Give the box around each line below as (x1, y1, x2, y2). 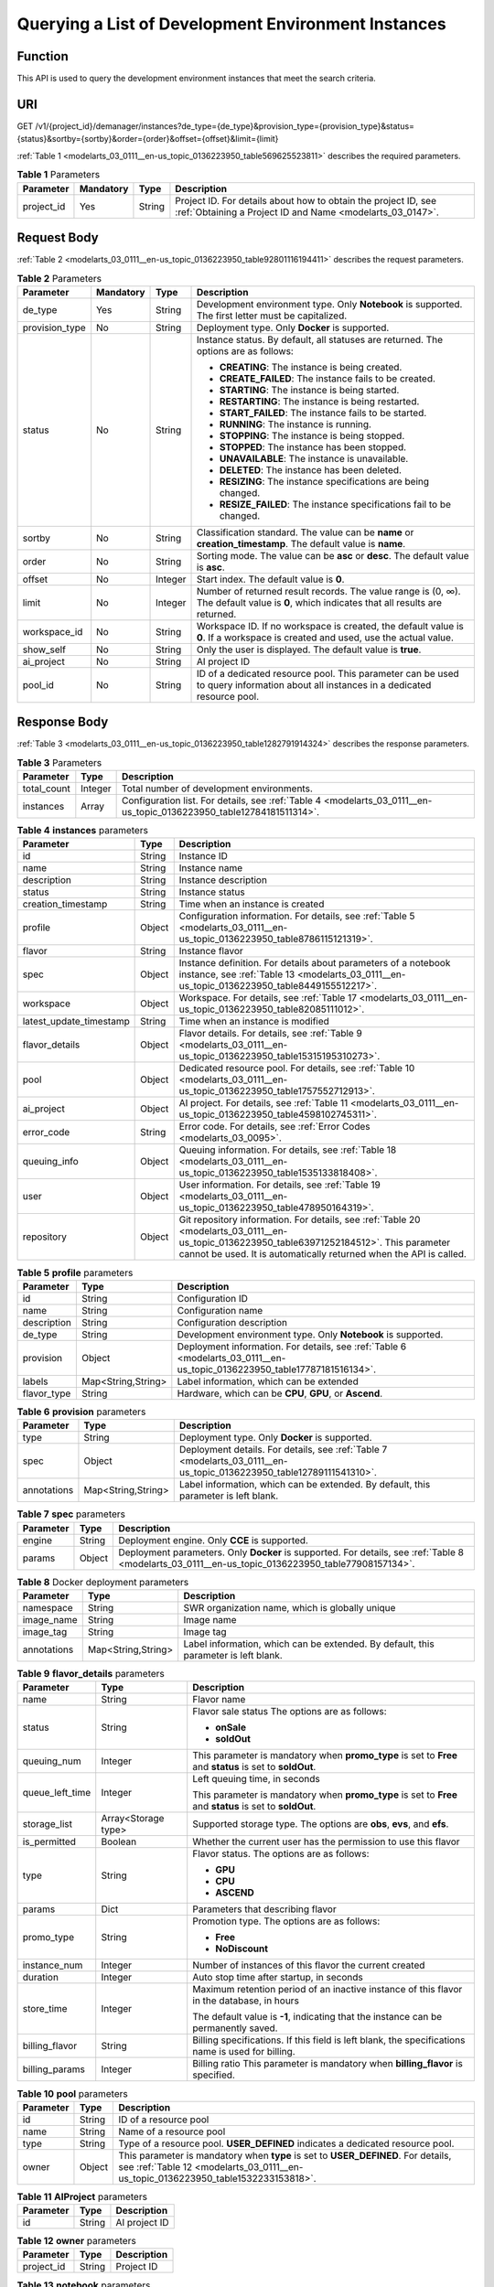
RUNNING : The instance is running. (219, 417, 372, 430)
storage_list (22, 1818, 73, 1831)
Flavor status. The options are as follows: (192, 1848, 370, 1861)
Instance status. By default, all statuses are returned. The (196, 333, 444, 346)
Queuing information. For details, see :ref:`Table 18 (178, 1143, 397, 1156)
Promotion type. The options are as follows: (192, 1915, 381, 1927)
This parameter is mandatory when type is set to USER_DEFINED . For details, (118, 2149, 452, 2162)
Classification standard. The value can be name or (196, 526, 414, 539)
